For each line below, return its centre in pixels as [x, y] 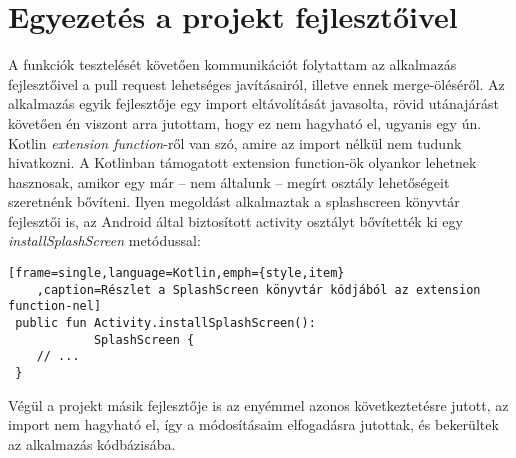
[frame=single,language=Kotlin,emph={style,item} [176, 273]
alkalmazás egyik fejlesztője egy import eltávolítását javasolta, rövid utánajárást [253, 103]
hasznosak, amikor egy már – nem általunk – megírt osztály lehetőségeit [229, 181]
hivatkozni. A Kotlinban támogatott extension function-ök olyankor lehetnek [242, 162]
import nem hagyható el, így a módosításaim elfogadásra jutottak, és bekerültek [253, 424]
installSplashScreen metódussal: [104, 240]
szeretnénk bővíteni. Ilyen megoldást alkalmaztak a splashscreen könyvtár [234, 201]
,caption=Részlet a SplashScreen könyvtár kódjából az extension [258, 289]
